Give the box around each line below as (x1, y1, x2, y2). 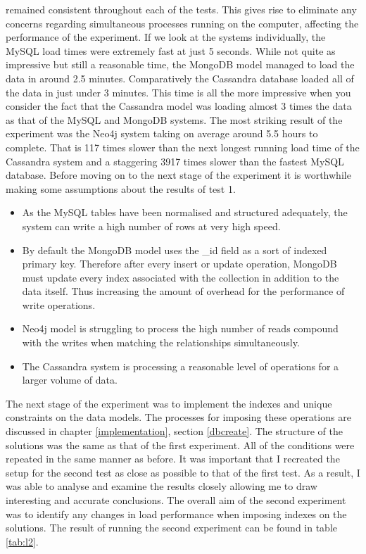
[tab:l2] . (6, 534, 39, 548)
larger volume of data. (22, 372, 118, 387)
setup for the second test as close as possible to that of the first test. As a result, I (6, 465, 360, 479)
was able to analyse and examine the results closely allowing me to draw (6, 479, 317, 493)
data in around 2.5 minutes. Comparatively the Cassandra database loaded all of (6, 70, 354, 85)
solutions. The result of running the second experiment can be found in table (6, 520, 338, 535)
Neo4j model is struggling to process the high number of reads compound (22, 321, 339, 336)
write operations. (22, 297, 96, 312)
